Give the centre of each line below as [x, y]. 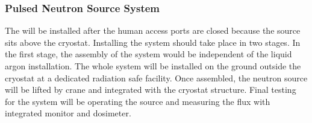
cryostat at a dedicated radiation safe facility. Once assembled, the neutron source [156, 77]
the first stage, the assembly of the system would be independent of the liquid [148, 54]
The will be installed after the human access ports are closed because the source [153, 30]
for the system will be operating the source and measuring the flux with [138, 101]
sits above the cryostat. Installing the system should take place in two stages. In [153, 42]
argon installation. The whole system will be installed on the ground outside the [153, 66]
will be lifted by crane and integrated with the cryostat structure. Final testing [151, 90]
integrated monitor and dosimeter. [68, 113]
